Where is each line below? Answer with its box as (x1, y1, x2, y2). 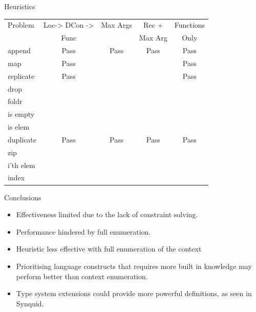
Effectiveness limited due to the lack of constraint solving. (16, 209, 198, 220)
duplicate (8, 134, 37, 144)
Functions (174, 19, 205, 30)
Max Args (101, 19, 132, 30)
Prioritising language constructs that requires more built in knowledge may (16, 260, 252, 271)
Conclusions (4, 192, 41, 202)
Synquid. (16, 298, 44, 308)
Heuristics (4, 1, 35, 11)
